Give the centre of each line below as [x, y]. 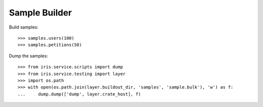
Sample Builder [40, 13]
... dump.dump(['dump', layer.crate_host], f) [79, 94]
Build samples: [24, 27]
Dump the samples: [28, 56]
